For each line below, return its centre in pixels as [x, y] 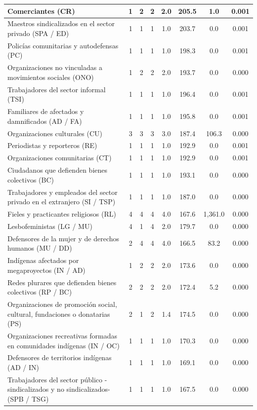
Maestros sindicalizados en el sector [61, 23]
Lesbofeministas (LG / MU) [50, 226]
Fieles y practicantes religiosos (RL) [62, 213]
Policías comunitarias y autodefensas [63, 45]
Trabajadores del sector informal [57, 89]
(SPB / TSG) [28, 399]
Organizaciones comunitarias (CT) [60, 158]
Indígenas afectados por [43, 260]
